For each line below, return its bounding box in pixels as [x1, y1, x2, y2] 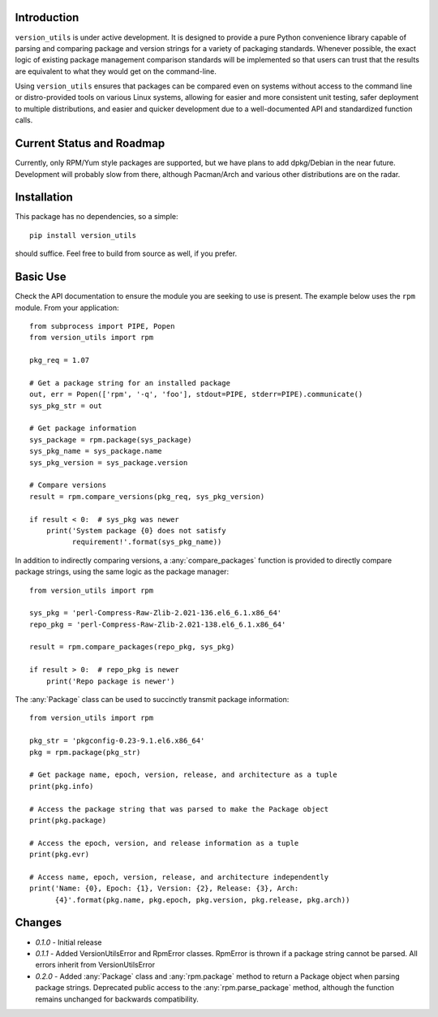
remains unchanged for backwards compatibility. [35, 994, 199, 1004]
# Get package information [29, 424, 137, 433]
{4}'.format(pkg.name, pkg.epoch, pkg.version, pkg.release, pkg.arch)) [54, 895, 350, 904]
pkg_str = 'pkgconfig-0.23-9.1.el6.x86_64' [29, 736, 205, 746]
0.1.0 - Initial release [35, 937, 102, 947]
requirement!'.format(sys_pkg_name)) [71, 537, 222, 547]
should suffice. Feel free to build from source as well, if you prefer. [15, 248, 238, 259]
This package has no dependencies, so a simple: [15, 212, 178, 222]
